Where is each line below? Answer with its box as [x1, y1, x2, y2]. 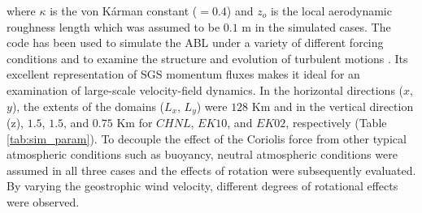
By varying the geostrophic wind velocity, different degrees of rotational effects [7, 177, 398, 194]
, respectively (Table [285, 114, 387, 131]
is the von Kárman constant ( [50, 2, 198, 19]
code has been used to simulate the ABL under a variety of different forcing [7, 34, 384, 51]
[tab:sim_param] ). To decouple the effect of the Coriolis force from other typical [7, 130, 407, 147]
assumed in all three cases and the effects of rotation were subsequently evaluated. [7, 161, 416, 178]
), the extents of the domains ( [11, 97, 165, 114]
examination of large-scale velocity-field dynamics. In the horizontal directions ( [7, 81, 404, 98]
